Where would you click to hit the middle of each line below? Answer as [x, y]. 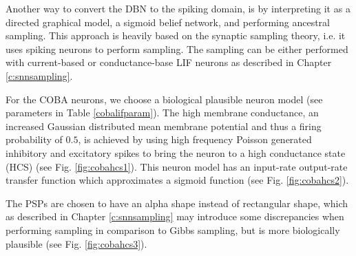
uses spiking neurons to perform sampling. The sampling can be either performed [177, 49]
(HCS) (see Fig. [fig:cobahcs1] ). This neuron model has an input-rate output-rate [177, 166]
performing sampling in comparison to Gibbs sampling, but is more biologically [173, 230]
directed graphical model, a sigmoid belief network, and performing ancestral [168, 22]
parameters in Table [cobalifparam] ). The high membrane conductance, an [162, 113]
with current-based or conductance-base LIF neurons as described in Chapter [169, 62]
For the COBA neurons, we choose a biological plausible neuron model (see [164, 99]
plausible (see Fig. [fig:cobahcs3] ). [76, 243]
